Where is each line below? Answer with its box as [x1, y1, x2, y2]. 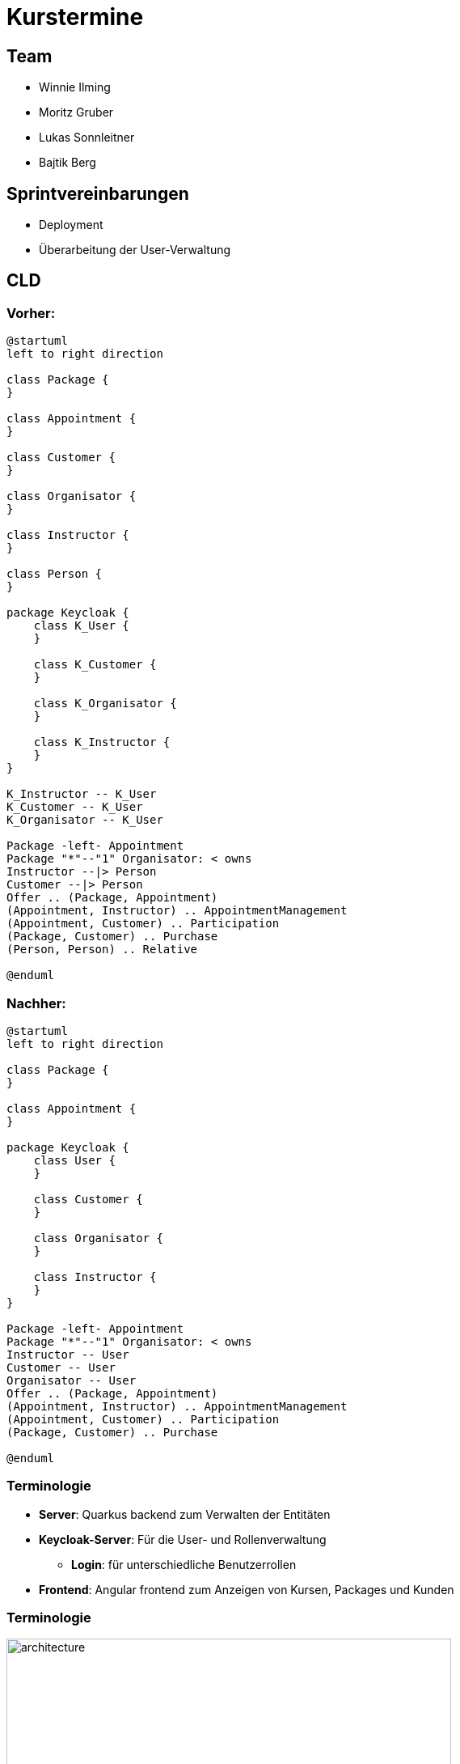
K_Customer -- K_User [6, 800, 143, 814]
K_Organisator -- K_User [6, 813, 163, 827]
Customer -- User [6, 1360, 116, 1374]
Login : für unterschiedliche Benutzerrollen [71, 1557, 297, 1571]
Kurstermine [6, 3, 144, 31]
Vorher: [6, 304, 56, 321]
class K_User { [33, 619, 129, 633]
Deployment [39, 218, 103, 232]
